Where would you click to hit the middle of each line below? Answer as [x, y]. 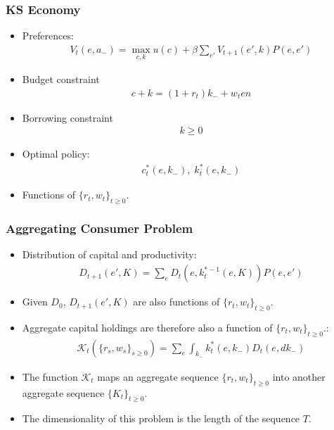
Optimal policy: [56, 154]
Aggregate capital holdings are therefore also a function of [147, 327]
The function [50, 376]
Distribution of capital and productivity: [109, 254]
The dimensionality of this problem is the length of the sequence [161, 418]
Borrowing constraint [68, 117]
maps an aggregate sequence [158, 376]
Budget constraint [61, 79]
